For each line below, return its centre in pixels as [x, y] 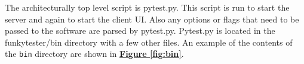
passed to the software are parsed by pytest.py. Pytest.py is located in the [140, 31]
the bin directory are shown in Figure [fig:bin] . [94, 54]
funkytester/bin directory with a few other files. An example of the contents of [149, 42]
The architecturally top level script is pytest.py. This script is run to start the [147, 7]
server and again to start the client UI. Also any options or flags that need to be [152, 19]
